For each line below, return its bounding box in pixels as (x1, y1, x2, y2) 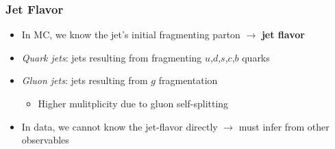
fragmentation (158, 73, 218, 87)
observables (21, 133, 69, 147)
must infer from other (238, 119, 330, 133)
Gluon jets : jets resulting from (21, 73, 148, 87)
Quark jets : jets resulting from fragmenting (21, 50, 202, 64)
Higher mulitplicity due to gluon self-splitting (38, 96, 229, 110)
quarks (242, 50, 270, 64)
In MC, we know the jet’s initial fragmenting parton (21, 27, 240, 42)
